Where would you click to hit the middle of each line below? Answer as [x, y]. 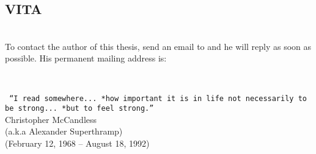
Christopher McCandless [51, 119]
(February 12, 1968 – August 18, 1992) [77, 143]
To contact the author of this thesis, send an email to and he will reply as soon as [158, 46]
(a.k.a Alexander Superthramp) [64, 131]
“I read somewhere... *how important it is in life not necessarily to [158, 98]
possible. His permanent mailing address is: [86, 58]
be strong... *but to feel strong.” [79, 109]
